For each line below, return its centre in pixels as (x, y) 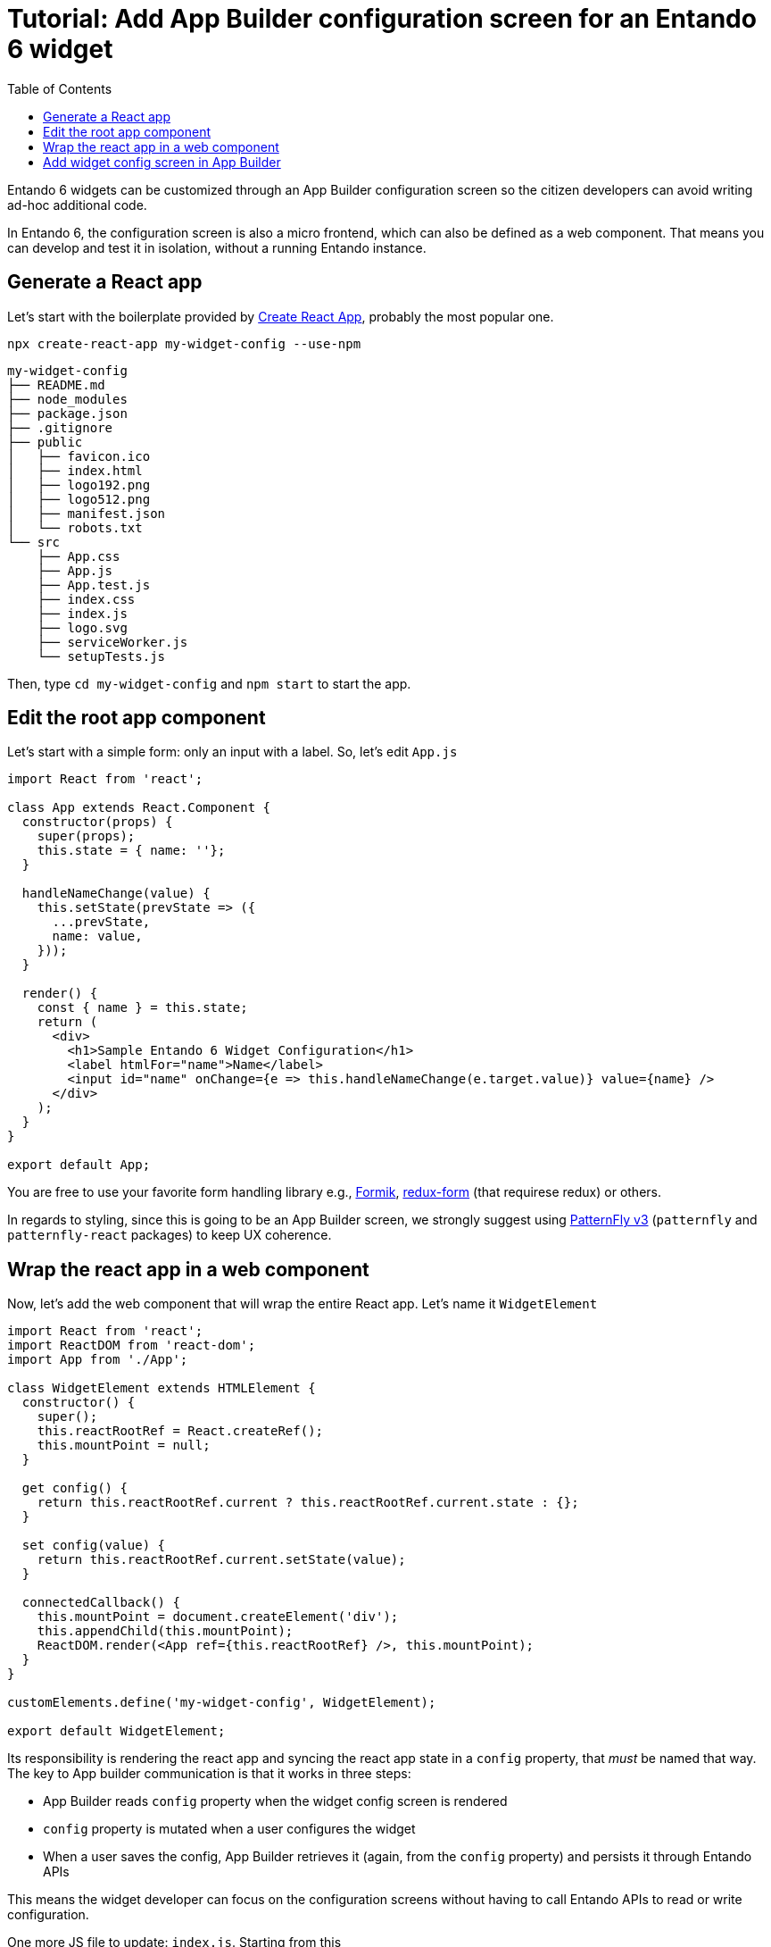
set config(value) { (94, 1546)
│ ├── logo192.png (79, 485)
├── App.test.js (94, 585)
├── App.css (79, 556)
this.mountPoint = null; (124, 1446)
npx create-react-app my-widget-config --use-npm (184, 343)
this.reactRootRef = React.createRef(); (180, 1431)
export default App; (79, 1165)
